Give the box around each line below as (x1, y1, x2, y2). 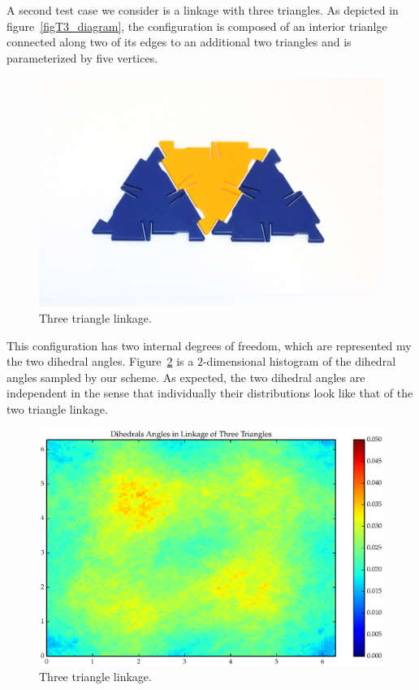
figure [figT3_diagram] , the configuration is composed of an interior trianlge (6, 17, 387, 34)
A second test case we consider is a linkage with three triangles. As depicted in (6, 2, 399, 18)
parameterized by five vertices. (6, 49, 158, 66)
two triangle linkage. (6, 400, 108, 417)
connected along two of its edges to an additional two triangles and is (6, 33, 352, 50)
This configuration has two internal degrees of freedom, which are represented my (6, 336, 412, 354)
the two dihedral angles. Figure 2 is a (6, 353, 194, 370)
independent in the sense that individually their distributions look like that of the (6, 384, 413, 401)
